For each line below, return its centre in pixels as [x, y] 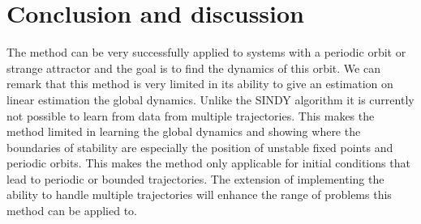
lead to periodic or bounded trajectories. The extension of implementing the [195, 178]
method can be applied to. [72, 211]
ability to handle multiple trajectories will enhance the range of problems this [199, 194]
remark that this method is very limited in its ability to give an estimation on [200, 84]
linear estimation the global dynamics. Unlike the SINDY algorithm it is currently [210, 99]
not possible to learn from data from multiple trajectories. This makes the [191, 115]
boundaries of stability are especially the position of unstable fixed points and [200, 147]
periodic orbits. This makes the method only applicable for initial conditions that [208, 163]
